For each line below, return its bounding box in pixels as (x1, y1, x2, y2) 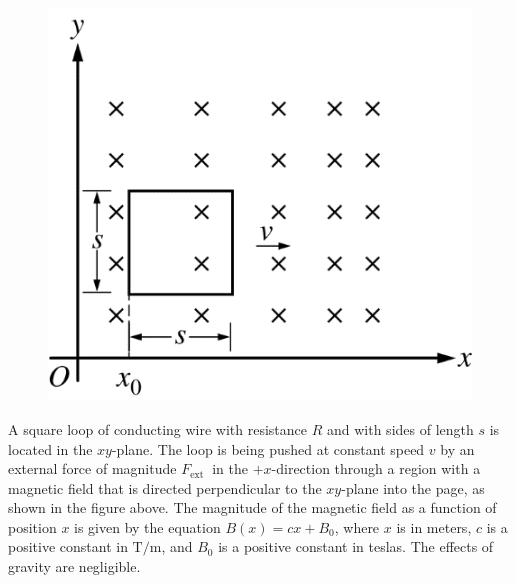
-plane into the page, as (341, 477, 485, 498)
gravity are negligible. (8, 556, 141, 577)
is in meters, (396, 516, 472, 537)
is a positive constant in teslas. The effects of (218, 536, 494, 557)
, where (334, 516, 380, 537)
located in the (8, 438, 93, 459)
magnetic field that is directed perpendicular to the (8, 477, 322, 498)
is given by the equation (74, 516, 221, 537)
